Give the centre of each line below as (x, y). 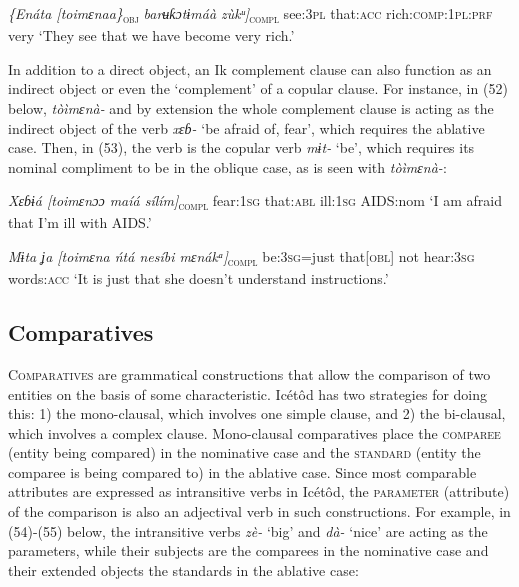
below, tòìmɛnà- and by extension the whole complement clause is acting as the (251, 107)
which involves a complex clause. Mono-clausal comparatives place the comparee (254, 432)
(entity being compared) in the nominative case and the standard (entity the (244, 452)
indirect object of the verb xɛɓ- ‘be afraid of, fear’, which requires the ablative (246, 127)
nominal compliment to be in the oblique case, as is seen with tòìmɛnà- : (227, 166)
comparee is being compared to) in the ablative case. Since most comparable (242, 471)
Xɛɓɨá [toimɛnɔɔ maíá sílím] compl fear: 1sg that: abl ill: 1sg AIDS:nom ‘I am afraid (255, 202)
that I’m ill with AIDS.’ (80, 222)
